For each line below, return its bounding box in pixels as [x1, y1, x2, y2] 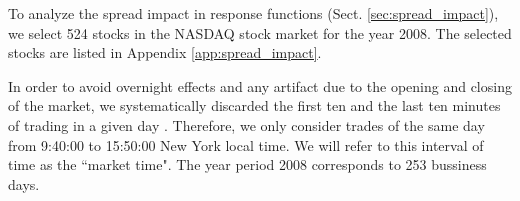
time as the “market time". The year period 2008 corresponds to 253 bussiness [8, 154, 487, 175]
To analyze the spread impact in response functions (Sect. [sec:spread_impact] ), [8, 3, 499, 23]
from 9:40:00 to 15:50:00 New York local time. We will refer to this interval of [8, 134, 484, 155]
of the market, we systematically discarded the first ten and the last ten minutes [8, 95, 501, 116]
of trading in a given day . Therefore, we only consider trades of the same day [8, 114, 485, 135]
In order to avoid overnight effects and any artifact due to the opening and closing [8, 75, 512, 96]
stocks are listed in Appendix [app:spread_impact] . [8, 42, 322, 63]
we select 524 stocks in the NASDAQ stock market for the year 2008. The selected [8, 22, 512, 43]
